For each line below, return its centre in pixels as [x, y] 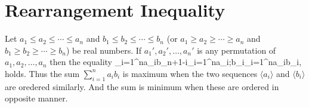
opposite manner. [36, 98]
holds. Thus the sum [42, 73]
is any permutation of [237, 50]
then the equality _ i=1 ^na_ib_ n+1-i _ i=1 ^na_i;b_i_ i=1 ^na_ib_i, [176, 62]
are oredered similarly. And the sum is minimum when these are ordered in [142, 86]
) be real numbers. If [104, 50]
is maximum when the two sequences [190, 73]
